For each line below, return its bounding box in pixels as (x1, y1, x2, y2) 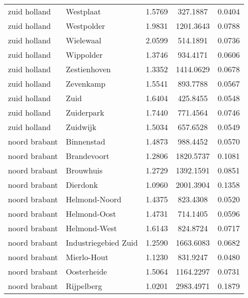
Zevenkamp (66, 78, 106, 89)
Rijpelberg (66, 280, 102, 292)
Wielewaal (66, 34, 101, 46)
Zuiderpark (66, 107, 104, 118)
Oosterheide (66, 266, 107, 277)
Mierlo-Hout (66, 251, 108, 263)
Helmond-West (66, 222, 117, 234)
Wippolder (66, 49, 103, 60)
